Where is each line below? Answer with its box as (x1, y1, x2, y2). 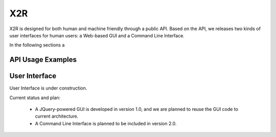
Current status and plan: (9, 95, 61, 101)
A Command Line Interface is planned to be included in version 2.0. (35, 120, 177, 126)
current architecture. (35, 113, 79, 120)
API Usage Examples (9, 55, 77, 64)
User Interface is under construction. (9, 85, 87, 92)
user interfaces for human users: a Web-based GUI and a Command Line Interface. (9, 32, 185, 38)
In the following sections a (9, 42, 65, 48)
